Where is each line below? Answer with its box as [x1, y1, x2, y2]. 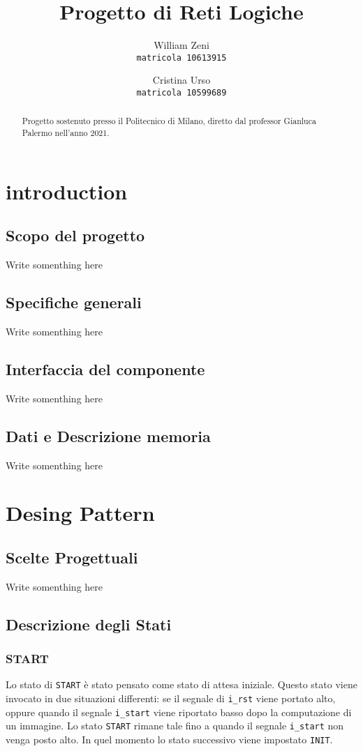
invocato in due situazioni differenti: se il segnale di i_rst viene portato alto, [6, 690, 336, 705]
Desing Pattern [6, 499, 155, 527]
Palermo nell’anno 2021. [22, 127, 110, 139]
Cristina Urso [152, 73, 211, 87]
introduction [6, 176, 128, 205]
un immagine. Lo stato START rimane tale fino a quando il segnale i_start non [6, 718, 344, 733]
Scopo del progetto [6, 225, 145, 246]
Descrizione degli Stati [6, 613, 172, 635]
